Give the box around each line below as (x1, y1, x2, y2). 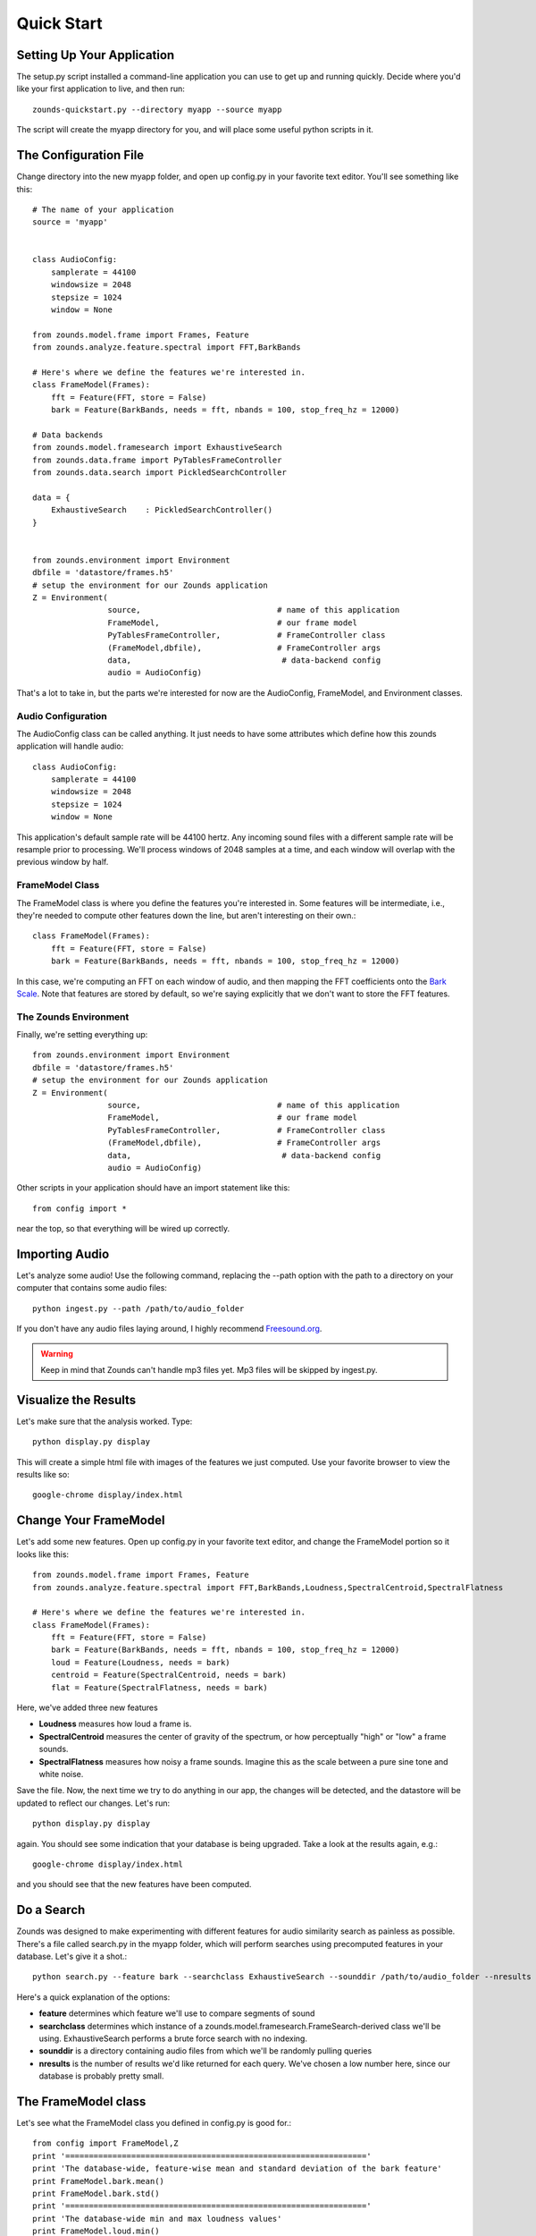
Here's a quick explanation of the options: (16, 1991, 171, 2003)
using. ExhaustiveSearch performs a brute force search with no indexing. (38, 2033, 308, 2044)
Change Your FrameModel (16, 1512, 165, 1529)
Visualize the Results (16, 1392, 137, 1408)
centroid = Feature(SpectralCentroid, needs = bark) (50, 1670, 288, 1681)
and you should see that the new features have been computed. (16, 1879, 252, 1890)
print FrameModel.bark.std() (32, 2189, 160, 2199)
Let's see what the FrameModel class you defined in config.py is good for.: (16, 2118, 292, 2129)
